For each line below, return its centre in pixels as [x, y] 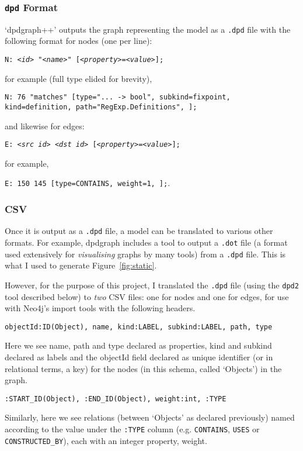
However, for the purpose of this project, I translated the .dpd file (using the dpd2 [152, 285]
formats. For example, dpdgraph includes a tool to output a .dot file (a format [146, 242]
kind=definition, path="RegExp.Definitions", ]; [101, 107]
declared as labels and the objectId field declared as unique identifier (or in [139, 357]
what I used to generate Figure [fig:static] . [81, 265]
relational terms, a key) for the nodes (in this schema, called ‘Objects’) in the [143, 368]
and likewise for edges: [45, 125]
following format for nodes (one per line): [79, 41]
